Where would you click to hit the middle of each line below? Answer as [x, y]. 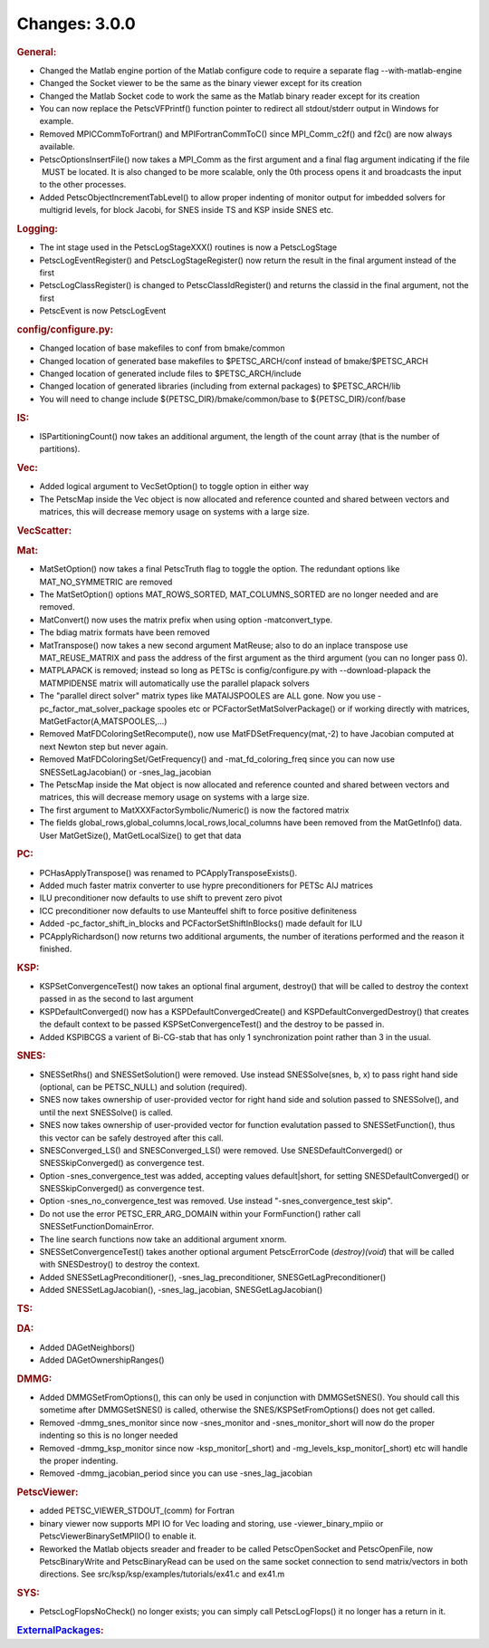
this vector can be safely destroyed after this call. [131, 1138]
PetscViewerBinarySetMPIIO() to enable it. [118, 1537]
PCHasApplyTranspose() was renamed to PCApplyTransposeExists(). [168, 872]
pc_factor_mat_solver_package [97, 708]
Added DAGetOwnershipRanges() [102, 1360]
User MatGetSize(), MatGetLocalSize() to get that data [140, 835]
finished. [56, 949]
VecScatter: [44, 530]
